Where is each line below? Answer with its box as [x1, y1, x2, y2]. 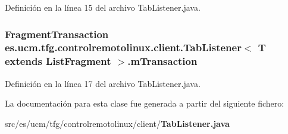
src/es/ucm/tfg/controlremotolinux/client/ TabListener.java [5, 117, 230, 129]
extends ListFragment [5, 54, 111, 68]
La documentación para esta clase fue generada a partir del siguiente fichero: [5, 97, 284, 110]
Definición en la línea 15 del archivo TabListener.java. [5, 1, 201, 13]
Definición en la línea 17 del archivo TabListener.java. [5, 77, 201, 89]
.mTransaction [127, 54, 198, 68]
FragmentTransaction [5, 26, 109, 41]
